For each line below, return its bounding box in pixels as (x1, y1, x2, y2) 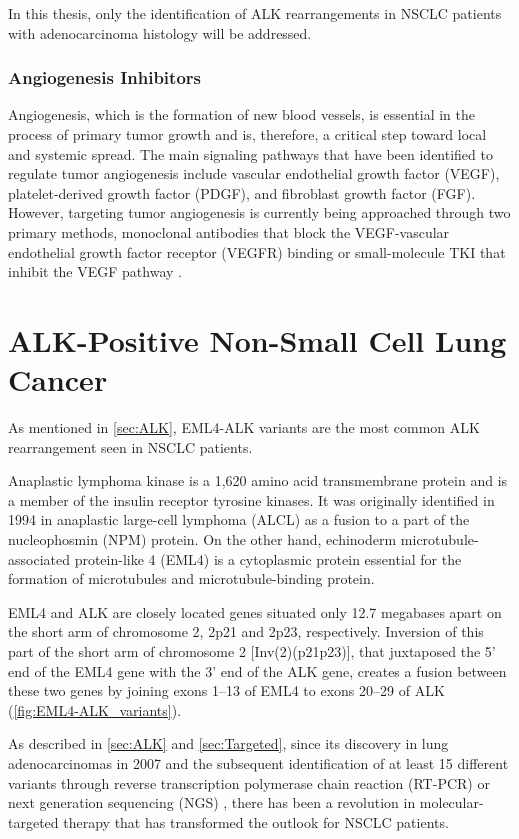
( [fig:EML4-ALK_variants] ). (8, 699, 182, 720)
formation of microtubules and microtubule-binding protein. (8, 568, 375, 589)
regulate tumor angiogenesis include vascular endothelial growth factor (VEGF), (8, 163, 500, 184)
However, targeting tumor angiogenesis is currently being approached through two (8, 202, 511, 223)
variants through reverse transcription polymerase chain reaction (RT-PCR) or (8, 772, 490, 793)
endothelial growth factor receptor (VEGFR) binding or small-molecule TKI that (8, 241, 506, 262)
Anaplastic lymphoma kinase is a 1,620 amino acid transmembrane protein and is (8, 470, 508, 491)
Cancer (8, 359, 108, 400)
